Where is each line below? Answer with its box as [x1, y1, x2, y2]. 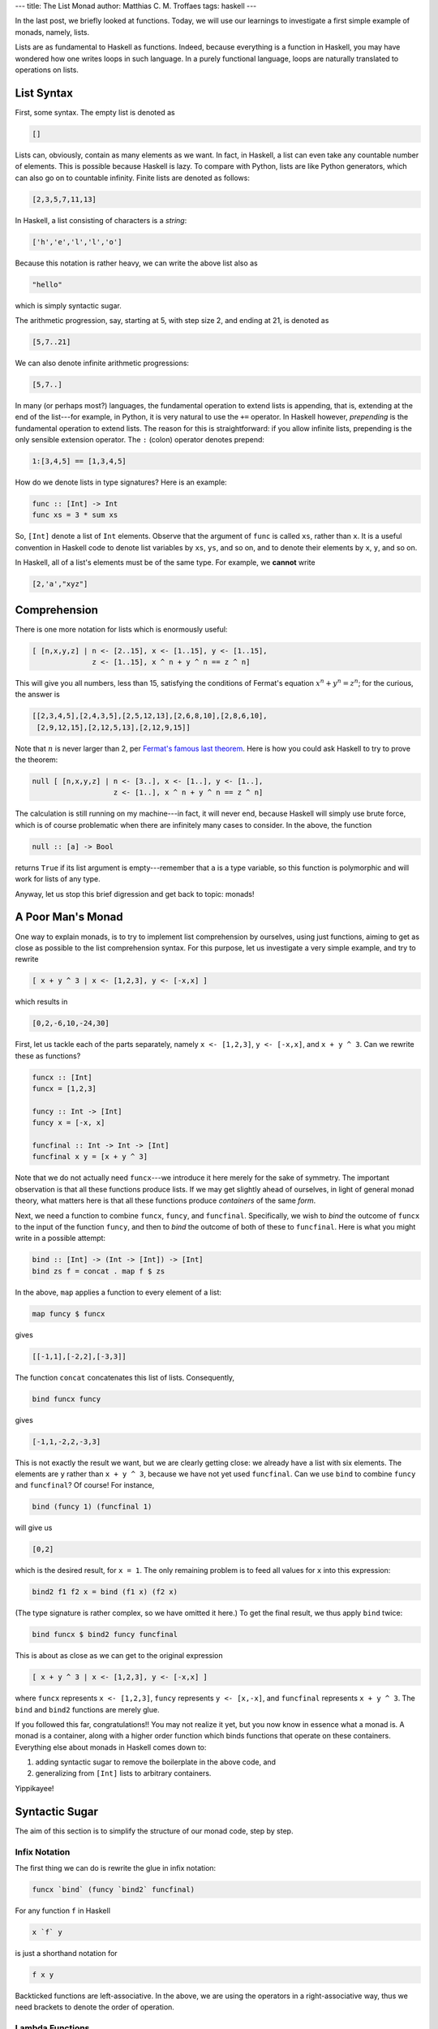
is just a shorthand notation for [15, 1948, 118, 1958]
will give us [15, 1523, 53, 1533]
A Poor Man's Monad [15, 910, 123, 924]
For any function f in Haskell [15, 1906, 111, 1915]
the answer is [15, 690, 60, 700]
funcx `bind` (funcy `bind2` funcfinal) [32, 1885, 195, 1894]
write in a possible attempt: [15, 1234, 105, 1243]
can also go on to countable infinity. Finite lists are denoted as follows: [15, 173, 251, 183]
